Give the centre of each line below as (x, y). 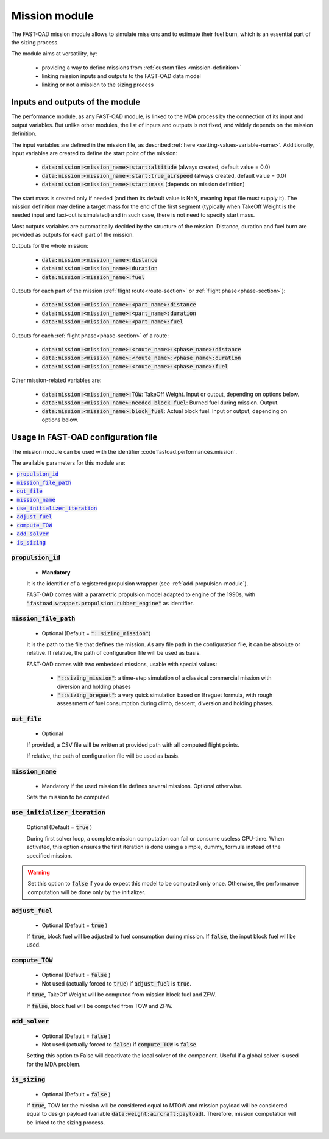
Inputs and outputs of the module (76, 102)
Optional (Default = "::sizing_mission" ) (96, 633)
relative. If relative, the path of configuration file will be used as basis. (114, 653)
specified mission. (49, 855)
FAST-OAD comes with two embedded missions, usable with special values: (122, 664)
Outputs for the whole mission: (50, 246)
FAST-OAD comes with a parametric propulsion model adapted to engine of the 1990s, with (141, 594)
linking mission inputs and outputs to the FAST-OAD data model (121, 76)
